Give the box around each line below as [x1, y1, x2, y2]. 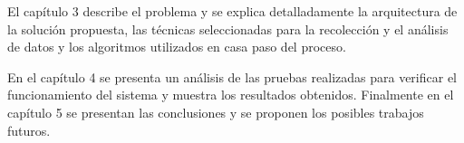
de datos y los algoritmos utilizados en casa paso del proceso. [7, 37, 346, 56]
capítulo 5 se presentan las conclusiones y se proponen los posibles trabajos [7, 102, 424, 121]
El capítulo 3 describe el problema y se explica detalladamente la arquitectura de [7, 2, 458, 20]
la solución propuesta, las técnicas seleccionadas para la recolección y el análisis [7, 19, 449, 38]
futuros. [7, 120, 51, 139]
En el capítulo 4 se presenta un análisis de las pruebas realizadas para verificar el [7, 67, 458, 86]
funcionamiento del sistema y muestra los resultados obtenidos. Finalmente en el [7, 85, 454, 104]
